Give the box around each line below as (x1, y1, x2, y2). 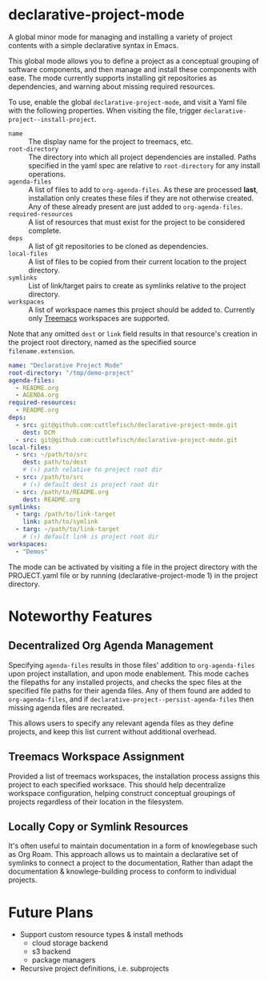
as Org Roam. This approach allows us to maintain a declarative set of (8, 850, 238, 859)
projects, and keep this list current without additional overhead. (8, 726, 217, 736)
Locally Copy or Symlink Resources (8, 819, 189, 834)
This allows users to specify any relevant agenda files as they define (8, 718, 234, 728)
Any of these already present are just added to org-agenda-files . (28, 202, 243, 211)
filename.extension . (8, 346, 75, 356)
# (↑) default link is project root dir (22, 533, 159, 541)
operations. (28, 169, 66, 179)
